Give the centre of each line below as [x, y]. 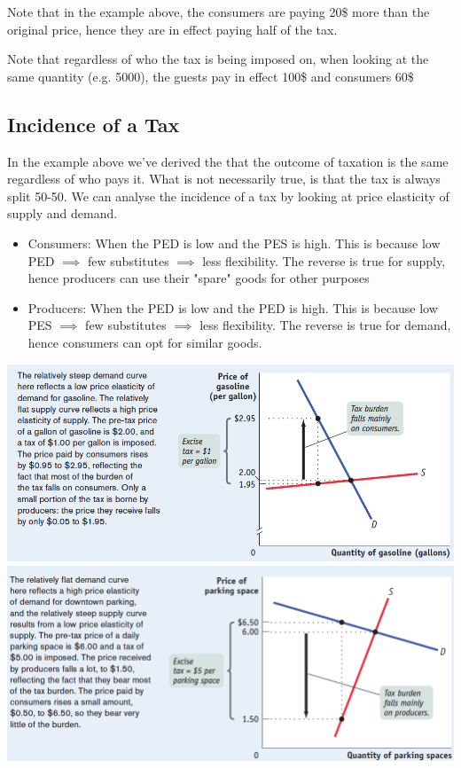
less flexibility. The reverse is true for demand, [325, 325]
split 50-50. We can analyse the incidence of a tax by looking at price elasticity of [228, 196]
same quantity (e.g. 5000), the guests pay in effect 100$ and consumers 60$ [211, 76]
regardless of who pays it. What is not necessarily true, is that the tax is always [224, 179]
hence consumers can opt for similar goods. [145, 342]
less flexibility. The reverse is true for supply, [324, 260]
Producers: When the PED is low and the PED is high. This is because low [233, 307]
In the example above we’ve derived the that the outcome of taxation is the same [228, 161]
